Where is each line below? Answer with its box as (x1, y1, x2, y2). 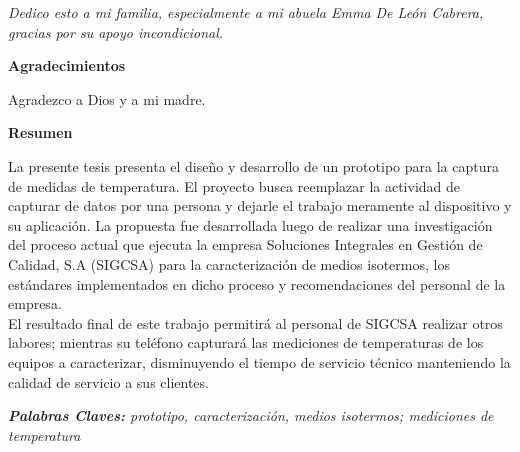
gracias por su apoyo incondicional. (8, 21, 224, 42)
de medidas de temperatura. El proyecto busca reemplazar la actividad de (8, 175, 461, 196)
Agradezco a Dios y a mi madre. (8, 88, 206, 109)
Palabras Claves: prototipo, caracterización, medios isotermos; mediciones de (8, 405, 494, 426)
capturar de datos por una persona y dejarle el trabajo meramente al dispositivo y (8, 195, 512, 216)
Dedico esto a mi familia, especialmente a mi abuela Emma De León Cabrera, (8, 2, 484, 22)
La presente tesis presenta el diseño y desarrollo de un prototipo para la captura (8, 155, 499, 176)
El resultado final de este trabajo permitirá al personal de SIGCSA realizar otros (8, 312, 503, 333)
